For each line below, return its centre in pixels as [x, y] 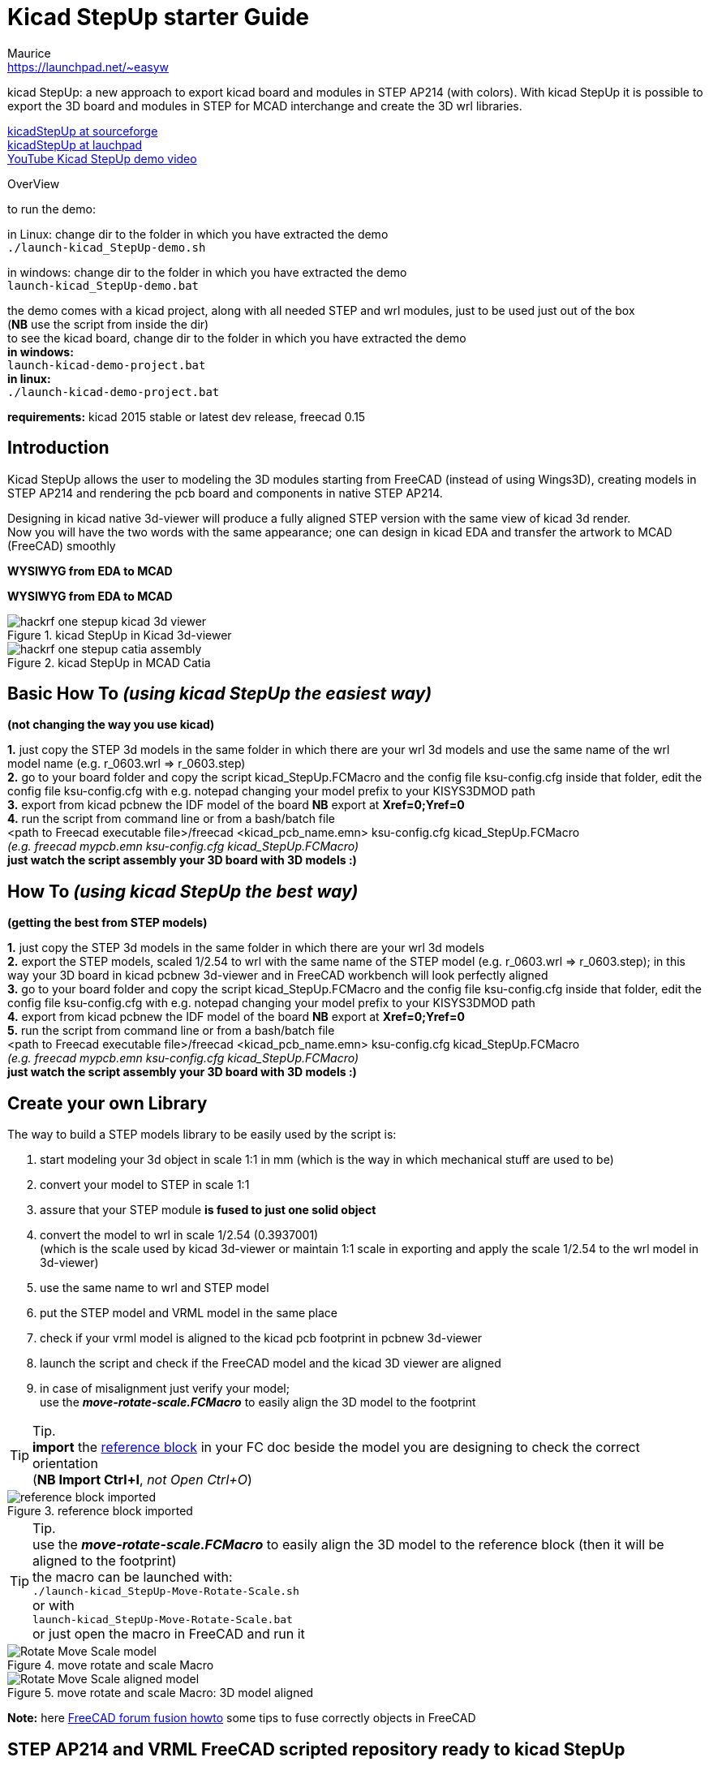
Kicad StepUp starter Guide [158, 17]
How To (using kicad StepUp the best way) [183, 891]
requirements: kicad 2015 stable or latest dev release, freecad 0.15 [187, 416]
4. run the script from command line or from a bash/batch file [171, 819]
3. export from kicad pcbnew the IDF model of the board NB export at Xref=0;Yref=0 [236, 805]
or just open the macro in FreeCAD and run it [169, 1634]
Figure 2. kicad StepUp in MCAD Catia [109, 662]
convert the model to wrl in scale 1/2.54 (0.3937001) [179, 1235]
